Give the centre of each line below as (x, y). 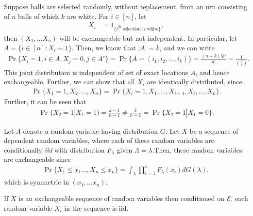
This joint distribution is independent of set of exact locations (96, 72)
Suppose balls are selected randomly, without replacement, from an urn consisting (126, 6)
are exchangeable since (37, 159)
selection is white (141, 29)
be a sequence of (214, 131)
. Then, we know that (104, 47)
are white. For (88, 16)
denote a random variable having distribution (90, 131)
